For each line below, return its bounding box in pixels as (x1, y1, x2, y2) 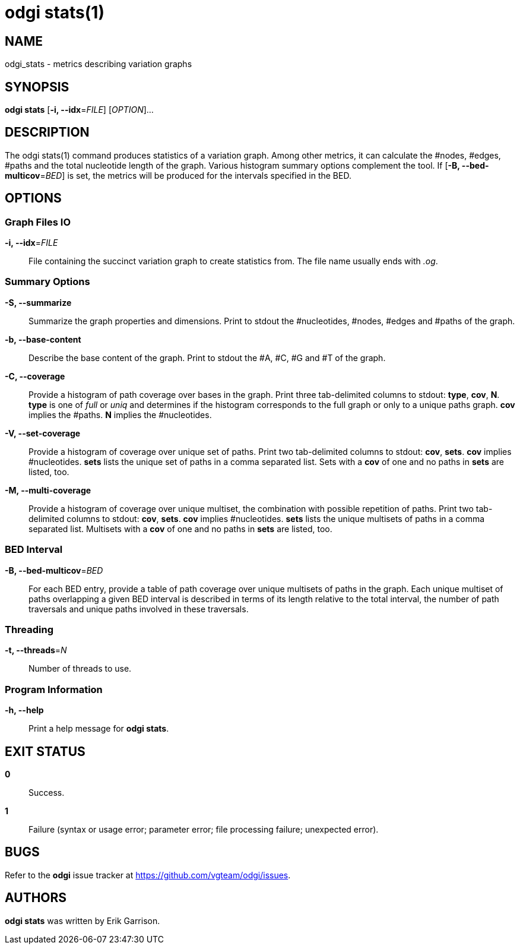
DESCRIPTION (5, 125, 90, 140)
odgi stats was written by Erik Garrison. (5, 915, 160, 926)
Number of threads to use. (28, 663, 132, 674)
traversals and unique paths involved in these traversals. (28, 603, 249, 614)
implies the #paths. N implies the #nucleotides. (28, 409, 212, 420)
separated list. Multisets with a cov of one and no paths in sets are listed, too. (28, 523, 332, 534)
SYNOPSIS (5, 79, 69, 94)
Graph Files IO (5, 216, 71, 228)
